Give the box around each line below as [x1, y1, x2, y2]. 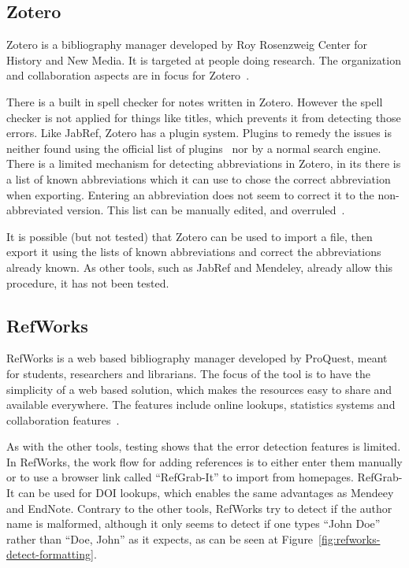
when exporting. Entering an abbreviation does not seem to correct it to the [6, 186, 374, 202]
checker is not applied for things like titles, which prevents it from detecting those [6, 109, 401, 125]
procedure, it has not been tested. [6, 274, 169, 291]
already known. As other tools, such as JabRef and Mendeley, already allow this [6, 258, 393, 275]
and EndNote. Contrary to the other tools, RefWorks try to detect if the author [6, 499, 392, 516]
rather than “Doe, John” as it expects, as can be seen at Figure [6, 530, 314, 547]
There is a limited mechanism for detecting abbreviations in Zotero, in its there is [6, 155, 401, 172]
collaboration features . [6, 411, 120, 428]
